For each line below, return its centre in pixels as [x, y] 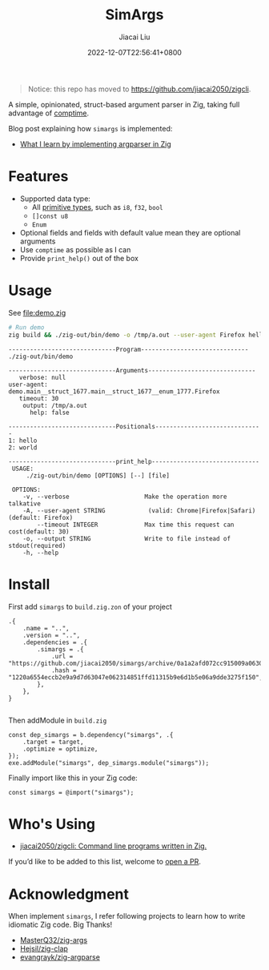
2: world [23, 447]
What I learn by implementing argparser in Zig [96, 144]
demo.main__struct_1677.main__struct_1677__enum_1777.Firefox [114, 391]
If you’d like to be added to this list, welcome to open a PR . [105, 862]
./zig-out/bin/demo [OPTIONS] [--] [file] [98, 475]
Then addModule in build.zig [58, 720]
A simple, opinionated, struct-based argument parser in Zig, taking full [124, 104]
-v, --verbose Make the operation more [125, 497]
